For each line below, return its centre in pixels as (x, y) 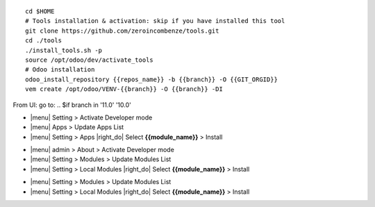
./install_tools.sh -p (64, 50)
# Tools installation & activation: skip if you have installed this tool (155, 21)
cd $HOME (40, 11)
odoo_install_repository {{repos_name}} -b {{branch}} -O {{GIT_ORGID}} (151, 79)
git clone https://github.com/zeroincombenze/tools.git (122, 31)
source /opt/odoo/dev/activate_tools (90, 60)
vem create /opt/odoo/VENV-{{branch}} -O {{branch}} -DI (124, 89)
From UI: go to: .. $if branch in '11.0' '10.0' (72, 105)
